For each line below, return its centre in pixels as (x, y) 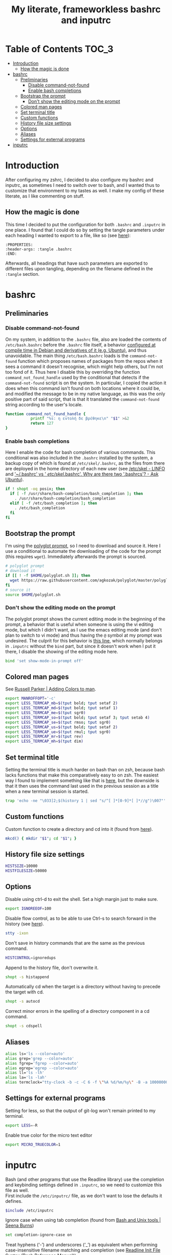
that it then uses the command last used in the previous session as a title (82, 786)
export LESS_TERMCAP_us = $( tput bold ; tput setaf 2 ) (61, 727)
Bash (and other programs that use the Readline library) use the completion (85, 1179)
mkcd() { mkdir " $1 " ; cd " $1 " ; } (41, 838)
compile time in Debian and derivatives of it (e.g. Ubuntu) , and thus (76, 350)
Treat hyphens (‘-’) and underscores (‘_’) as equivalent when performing (81, 1245)
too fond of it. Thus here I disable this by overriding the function (72, 372)
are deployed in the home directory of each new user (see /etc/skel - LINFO (85, 469)
